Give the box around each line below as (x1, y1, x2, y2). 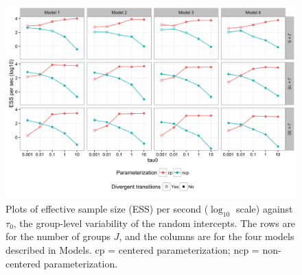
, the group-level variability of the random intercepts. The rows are (13, 215, 296, 230)
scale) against (235, 201, 293, 215)
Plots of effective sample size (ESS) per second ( (5, 201, 209, 215)
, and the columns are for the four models (119, 229, 294, 243)
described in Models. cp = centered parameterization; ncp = (5, 242, 259, 256)
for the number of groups (5, 229, 111, 243)
